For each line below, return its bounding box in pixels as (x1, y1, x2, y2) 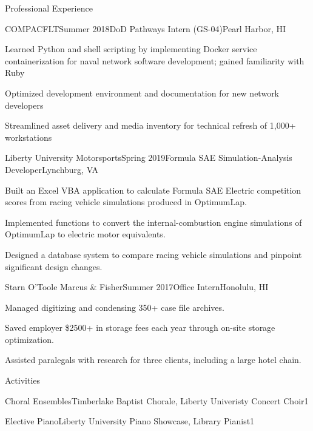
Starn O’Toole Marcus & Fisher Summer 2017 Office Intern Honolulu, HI (5, 280, 269, 293)
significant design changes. (5, 260, 103, 273)
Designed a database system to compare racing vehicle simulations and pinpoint (5, 248, 302, 260)
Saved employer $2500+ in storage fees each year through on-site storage (5, 321, 275, 334)
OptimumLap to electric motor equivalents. (5, 228, 166, 240)
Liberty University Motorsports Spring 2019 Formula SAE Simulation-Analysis (5, 151, 292, 164)
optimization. (5, 333, 54, 345)
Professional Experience (5, 2, 93, 14)
